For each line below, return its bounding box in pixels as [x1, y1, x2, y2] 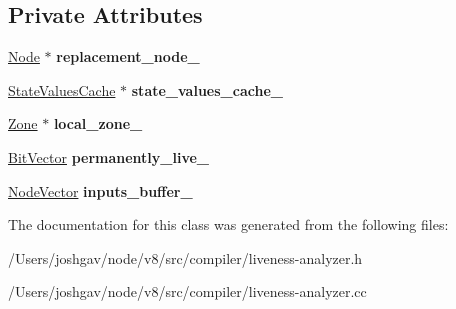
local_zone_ [53, 113, 143, 134]
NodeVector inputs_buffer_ [8, 180, 193, 201]
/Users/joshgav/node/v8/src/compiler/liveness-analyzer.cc [8, 281, 367, 302]
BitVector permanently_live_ [8, 146, 210, 167]
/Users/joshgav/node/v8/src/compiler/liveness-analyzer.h [8, 247, 363, 268]
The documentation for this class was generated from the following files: [8, 214, 449, 235]
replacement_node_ [56, 46, 200, 67]
